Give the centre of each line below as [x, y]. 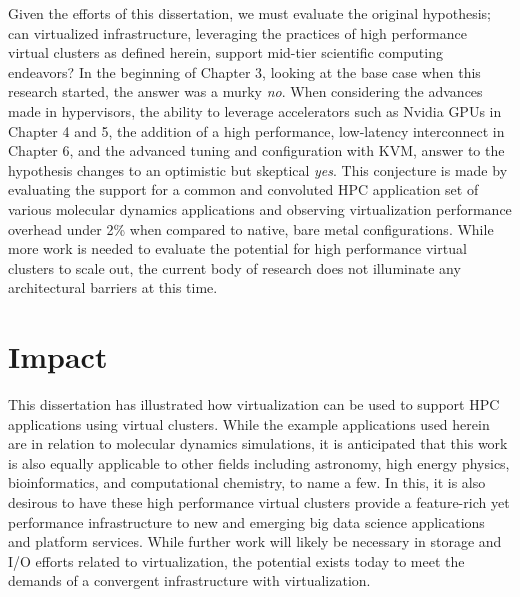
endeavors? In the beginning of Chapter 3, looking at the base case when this [244, 71]
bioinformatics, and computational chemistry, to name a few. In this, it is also [247, 482]
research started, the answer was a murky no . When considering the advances [245, 91]
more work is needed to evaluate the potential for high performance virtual [237, 248]
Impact [58, 356]
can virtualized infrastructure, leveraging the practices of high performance [238, 32]
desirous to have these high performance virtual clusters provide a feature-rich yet [259, 502]
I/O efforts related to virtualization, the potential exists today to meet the [236, 560]
